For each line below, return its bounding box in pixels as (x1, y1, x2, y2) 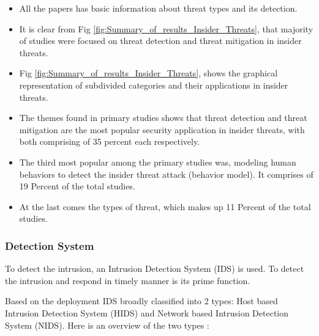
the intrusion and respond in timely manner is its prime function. (5, 274, 250, 287)
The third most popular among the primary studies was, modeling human (19, 155, 296, 168)
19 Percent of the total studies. (19, 180, 135, 192)
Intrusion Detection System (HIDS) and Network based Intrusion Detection (5, 306, 289, 319)
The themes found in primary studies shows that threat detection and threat (19, 111, 307, 124)
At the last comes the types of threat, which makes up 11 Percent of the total (19, 200, 311, 213)
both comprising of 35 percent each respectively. (19, 135, 200, 148)
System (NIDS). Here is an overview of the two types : (5, 318, 209, 331)
